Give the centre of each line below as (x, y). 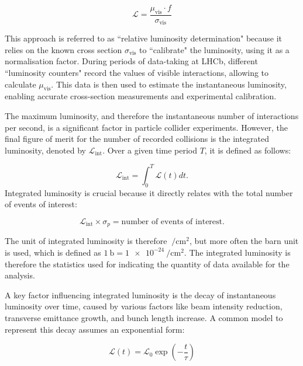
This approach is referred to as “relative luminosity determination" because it (144, 38)
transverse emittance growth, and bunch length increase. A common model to (144, 317)
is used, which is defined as (53, 252)
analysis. (20, 275)
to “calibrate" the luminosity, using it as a (214, 49)
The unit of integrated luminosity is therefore (86, 241)
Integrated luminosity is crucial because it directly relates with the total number (149, 192)
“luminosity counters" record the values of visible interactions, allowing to (137, 73)
